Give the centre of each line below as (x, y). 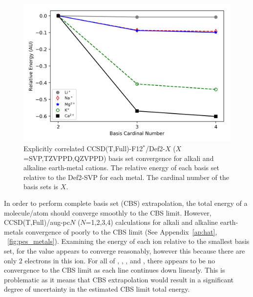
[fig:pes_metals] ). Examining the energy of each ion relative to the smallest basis (128, 241)
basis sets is (41, 187)
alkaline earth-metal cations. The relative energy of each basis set (121, 168)
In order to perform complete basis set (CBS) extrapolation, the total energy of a (126, 203)
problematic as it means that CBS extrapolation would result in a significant (119, 279)
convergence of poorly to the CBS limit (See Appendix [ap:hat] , (121, 231)
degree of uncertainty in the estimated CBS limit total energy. (97, 289)
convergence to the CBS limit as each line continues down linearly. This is (115, 270)
